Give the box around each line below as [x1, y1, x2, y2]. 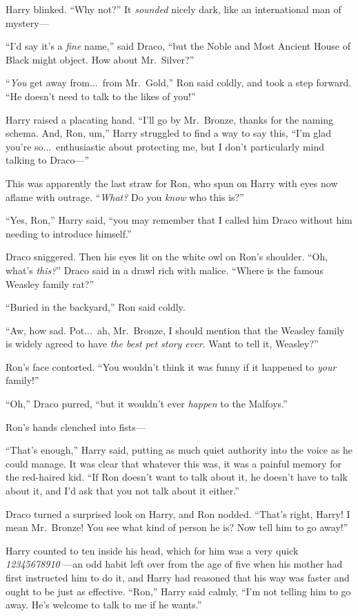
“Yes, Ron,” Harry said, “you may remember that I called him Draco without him [6, 213, 352, 227]
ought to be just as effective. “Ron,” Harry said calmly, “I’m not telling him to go [6, 584, 351, 598]
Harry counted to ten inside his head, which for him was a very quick [6, 543, 299, 557]
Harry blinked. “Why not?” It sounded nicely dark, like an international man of [6, 2, 341, 16]
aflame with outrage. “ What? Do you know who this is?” [6, 189, 244, 204]
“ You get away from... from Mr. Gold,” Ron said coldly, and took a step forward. [6, 75, 352, 90]
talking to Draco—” [6, 153, 90, 167]
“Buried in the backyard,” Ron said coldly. [6, 300, 186, 314]
